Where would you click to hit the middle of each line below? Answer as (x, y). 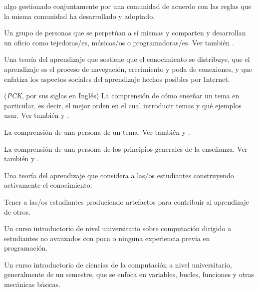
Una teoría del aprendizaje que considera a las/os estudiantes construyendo (119, 175)
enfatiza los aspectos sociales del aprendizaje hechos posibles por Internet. (117, 79)
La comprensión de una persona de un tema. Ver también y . (97, 132)
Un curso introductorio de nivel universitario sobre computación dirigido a (118, 228)
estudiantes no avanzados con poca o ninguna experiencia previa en (107, 238)
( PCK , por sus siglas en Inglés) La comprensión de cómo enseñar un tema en (122, 96)
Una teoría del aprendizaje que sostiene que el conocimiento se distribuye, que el (127, 59)
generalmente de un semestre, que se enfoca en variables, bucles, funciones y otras (129, 274)
